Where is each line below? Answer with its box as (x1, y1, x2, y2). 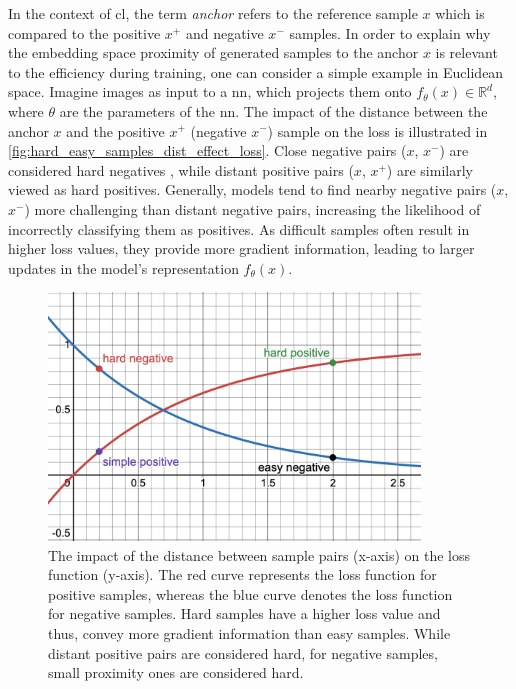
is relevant (435, 42, 498, 63)
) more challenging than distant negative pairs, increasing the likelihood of (24, 198, 481, 219)
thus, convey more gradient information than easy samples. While (48, 622, 451, 643)
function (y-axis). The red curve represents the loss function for (48, 564, 437, 585)
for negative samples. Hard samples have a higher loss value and (48, 603, 441, 624)
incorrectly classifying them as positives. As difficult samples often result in (8, 218, 470, 239)
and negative (185, 22, 264, 43)
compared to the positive (8, 22, 161, 43)
